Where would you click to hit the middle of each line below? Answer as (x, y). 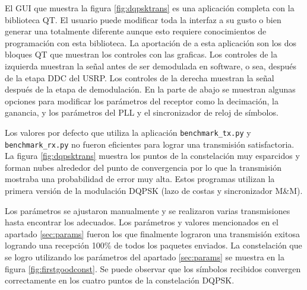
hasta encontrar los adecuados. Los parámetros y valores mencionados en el (142, 222)
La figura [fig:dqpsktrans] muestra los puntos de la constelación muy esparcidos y (152, 156)
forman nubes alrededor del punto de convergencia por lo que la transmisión (143, 167)
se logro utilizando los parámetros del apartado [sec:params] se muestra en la (145, 257)
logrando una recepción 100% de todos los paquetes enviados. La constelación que (153, 245)
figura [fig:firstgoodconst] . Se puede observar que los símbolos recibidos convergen (153, 268)
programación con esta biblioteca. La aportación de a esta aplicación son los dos (151, 42)
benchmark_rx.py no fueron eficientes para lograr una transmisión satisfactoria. (150, 144)
